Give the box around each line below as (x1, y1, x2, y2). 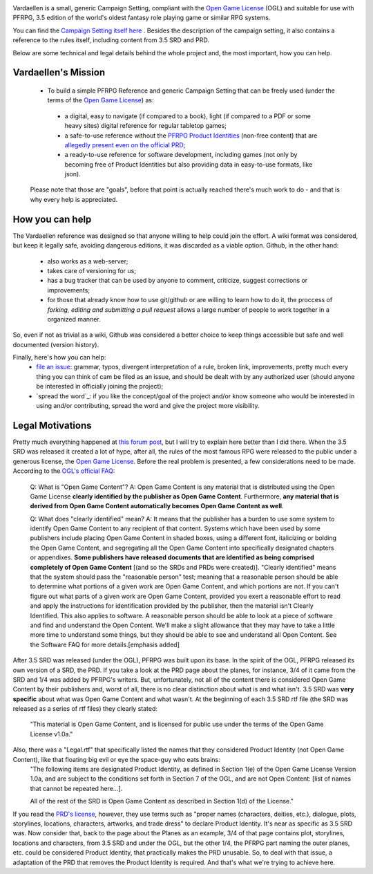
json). (64, 170, 81, 178)
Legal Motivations (12, 419, 93, 431)
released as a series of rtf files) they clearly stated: (12, 705, 158, 713)
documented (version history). (12, 340, 99, 348)
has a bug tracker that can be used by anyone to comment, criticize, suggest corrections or (47, 277, 308, 285)
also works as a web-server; (47, 257, 128, 266)
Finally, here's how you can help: (12, 353, 106, 362)
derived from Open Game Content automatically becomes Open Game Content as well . (30, 502, 284, 510)
